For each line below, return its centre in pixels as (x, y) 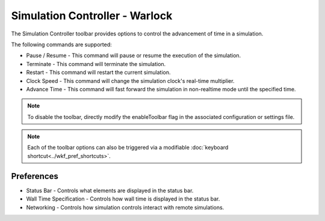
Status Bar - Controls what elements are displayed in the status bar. (110, 190)
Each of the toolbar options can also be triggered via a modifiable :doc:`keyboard (128, 148)
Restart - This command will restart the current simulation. (98, 73)
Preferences (35, 176)
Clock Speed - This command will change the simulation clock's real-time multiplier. (130, 80)
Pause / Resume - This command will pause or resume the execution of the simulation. (134, 56)
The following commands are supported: (62, 44)
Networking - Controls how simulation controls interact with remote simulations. (125, 207)
